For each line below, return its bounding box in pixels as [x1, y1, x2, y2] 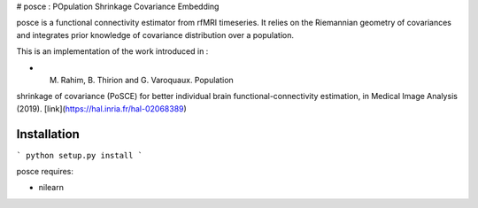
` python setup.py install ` [16, 150, 143, 160]
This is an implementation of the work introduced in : [16, 46, 209, 57]
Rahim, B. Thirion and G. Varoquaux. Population [60, 74, 234, 85]
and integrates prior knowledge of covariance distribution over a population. [16, 29, 294, 40]
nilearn [38, 182, 64, 193]
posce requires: [16, 166, 74, 177]
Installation [16, 127, 80, 142]
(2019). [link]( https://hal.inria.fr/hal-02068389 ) [16, 103, 188, 114]
